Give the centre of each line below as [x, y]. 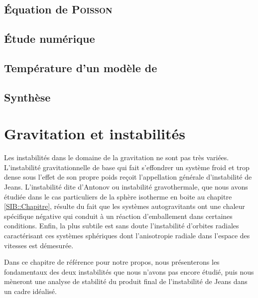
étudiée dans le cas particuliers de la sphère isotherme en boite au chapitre [118, 196]
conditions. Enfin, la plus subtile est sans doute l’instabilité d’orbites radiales [122, 226]
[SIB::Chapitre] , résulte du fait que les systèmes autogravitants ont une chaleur [125, 206]
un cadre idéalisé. [30, 291]
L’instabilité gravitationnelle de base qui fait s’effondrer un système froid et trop [127, 167]
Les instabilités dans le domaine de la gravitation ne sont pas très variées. [117, 157]
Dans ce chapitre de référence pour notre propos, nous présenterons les [112, 262]
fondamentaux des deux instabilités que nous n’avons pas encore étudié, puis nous [129, 271]
